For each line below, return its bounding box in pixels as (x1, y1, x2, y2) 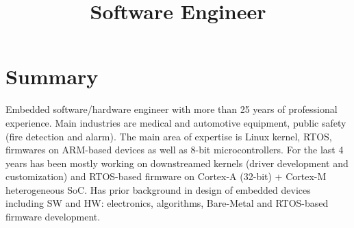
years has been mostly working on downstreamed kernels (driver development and (5, 155, 349, 170)
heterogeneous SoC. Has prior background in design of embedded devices (5, 182, 311, 197)
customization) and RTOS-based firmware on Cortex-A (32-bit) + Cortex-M (5, 169, 327, 183)
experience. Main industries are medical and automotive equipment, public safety (5, 115, 346, 129)
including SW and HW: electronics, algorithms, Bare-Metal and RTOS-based (5, 196, 329, 210)
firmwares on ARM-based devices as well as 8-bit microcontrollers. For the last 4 (5, 142, 344, 157)
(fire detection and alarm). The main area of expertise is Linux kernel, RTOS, (5, 129, 332, 143)
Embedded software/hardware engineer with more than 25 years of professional (5, 102, 338, 116)
